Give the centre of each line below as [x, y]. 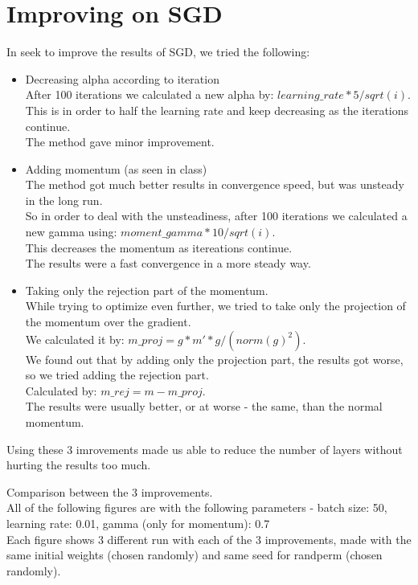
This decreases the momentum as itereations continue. [159, 247]
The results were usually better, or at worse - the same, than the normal [204, 406]
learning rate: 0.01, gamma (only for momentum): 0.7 [138, 523]
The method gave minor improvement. [120, 142]
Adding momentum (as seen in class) [116, 168]
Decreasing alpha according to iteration [122, 78]
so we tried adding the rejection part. [117, 375]
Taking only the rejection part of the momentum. [147, 290]
